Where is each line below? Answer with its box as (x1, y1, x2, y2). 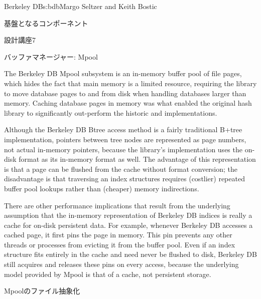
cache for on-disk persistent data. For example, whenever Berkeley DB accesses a (4, 219, 253, 230)
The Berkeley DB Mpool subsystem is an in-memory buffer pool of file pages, (4, 68, 242, 79)
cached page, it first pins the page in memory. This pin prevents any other (4, 229, 232, 240)
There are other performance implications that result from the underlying (4, 200, 230, 210)
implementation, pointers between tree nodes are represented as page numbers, (4, 134, 246, 144)
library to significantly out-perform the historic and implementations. (4, 107, 217, 118)
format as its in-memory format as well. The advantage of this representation (19, 154, 256, 164)
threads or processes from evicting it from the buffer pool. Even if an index (4, 239, 235, 249)
